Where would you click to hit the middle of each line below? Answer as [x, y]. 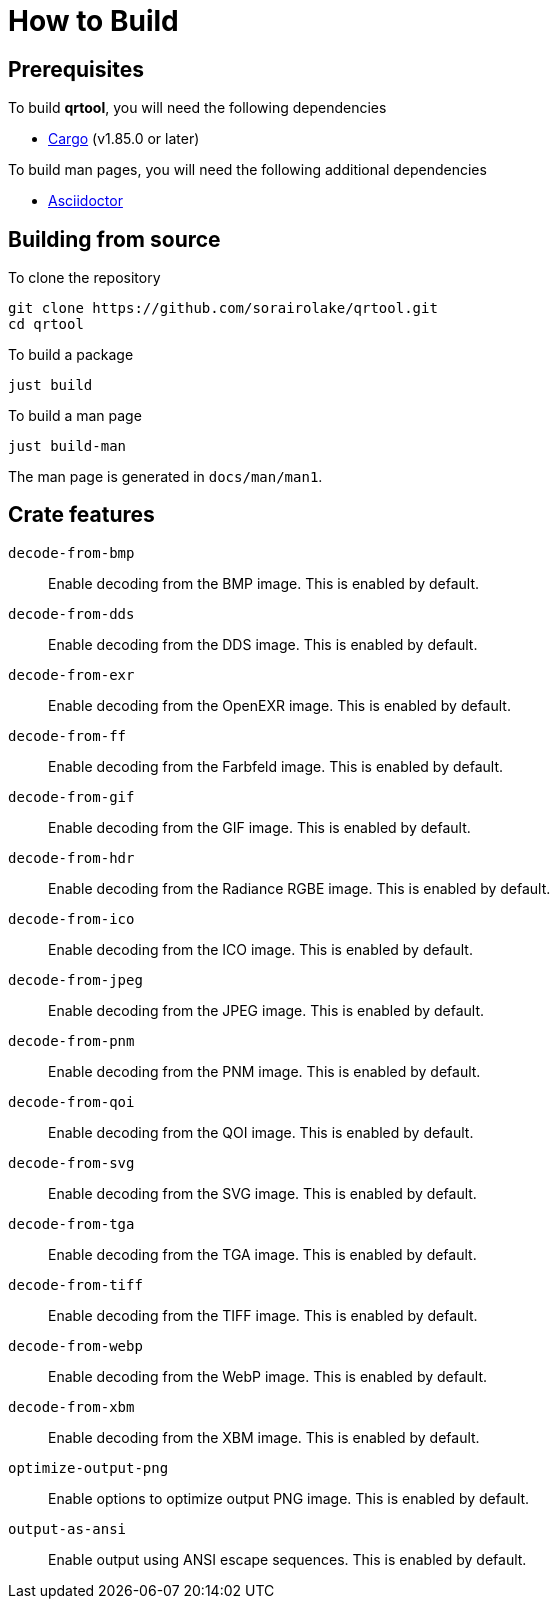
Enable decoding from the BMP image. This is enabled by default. [264, 583]
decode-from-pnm [71, 1040]
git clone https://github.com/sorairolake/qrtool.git [223, 308]
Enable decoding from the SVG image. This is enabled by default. [262, 1193]
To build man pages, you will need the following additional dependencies [247, 170]
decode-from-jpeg [75, 979]
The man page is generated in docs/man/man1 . [165, 477]
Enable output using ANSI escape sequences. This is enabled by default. [287, 1559]
